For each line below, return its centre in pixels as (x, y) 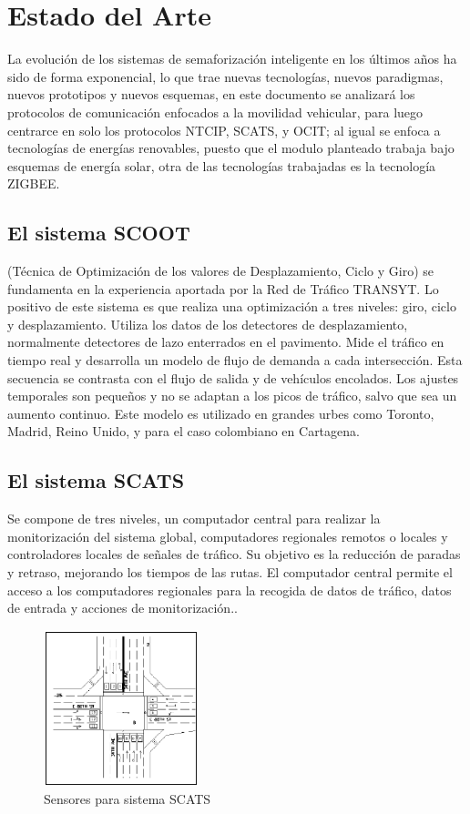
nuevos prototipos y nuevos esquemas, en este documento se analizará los (211, 94)
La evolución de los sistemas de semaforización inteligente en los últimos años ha (232, 59)
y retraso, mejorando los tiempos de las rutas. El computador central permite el (230, 572)
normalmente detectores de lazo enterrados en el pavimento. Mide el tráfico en (226, 342)
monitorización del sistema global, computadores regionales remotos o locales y (228, 536)
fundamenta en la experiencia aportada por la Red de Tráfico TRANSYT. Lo (223, 288)
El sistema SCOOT (99, 233)
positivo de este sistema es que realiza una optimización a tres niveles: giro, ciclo (232, 306)
